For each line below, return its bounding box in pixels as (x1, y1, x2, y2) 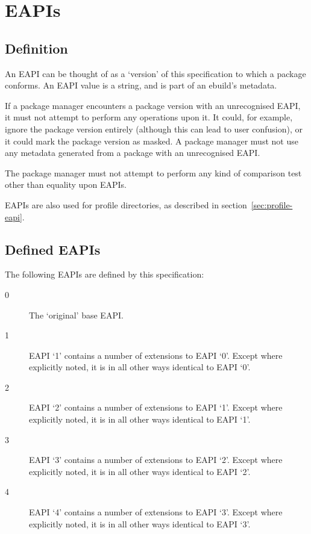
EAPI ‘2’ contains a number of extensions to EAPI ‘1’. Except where (29, 401, 283, 414)
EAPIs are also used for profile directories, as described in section (5, 198, 247, 211)
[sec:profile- (251, 198, 293, 211)
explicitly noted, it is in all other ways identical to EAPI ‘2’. (29, 465, 251, 477)
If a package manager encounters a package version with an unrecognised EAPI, (5, 99, 301, 111)
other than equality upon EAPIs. (5, 178, 127, 191)
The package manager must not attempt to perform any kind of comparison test (5, 166, 302, 179)
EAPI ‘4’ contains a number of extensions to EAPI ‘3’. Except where (29, 506, 283, 518)
